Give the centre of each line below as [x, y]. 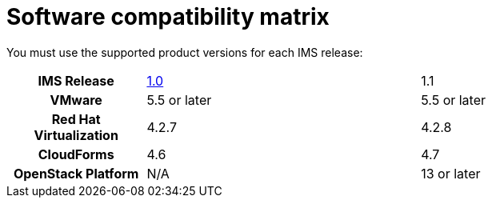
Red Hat [76, 119]
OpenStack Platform [76, 173]
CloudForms [76, 154]
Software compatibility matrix [168, 17]
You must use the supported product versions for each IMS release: [185, 52]
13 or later [451, 173]
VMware [76, 100]
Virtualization [76, 135]
